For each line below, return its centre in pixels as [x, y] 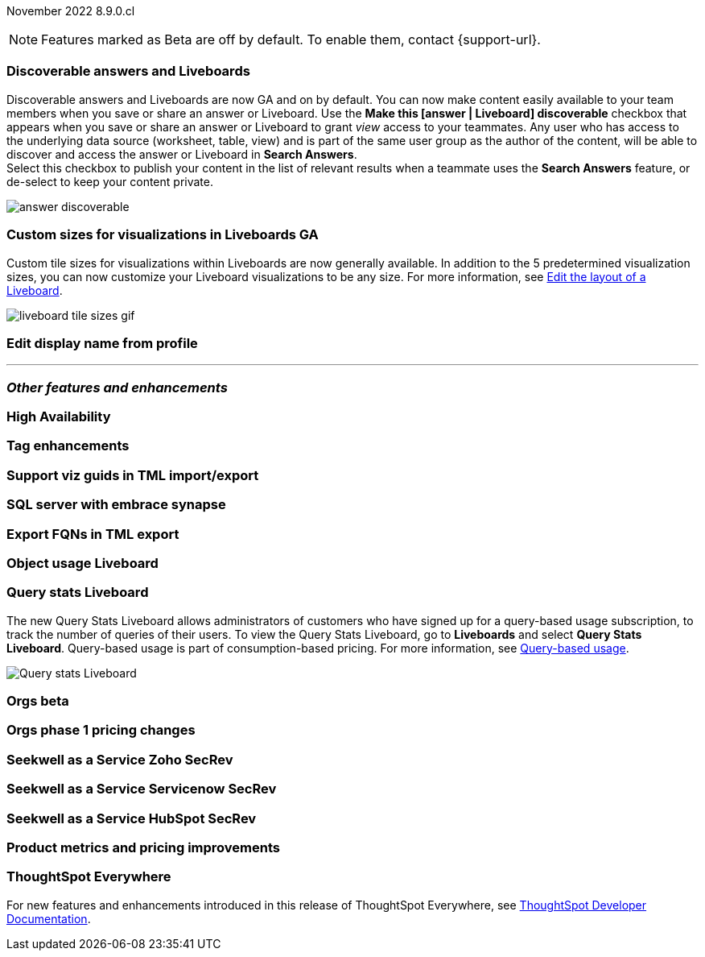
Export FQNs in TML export [93, 534]
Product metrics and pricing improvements [144, 847]
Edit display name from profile [102, 343]
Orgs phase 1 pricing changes [101, 730]
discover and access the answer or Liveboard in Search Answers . [182, 154]
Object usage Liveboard [82, 563]
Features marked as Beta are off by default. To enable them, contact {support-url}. [291, 39]
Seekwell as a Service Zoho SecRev [120, 759]
